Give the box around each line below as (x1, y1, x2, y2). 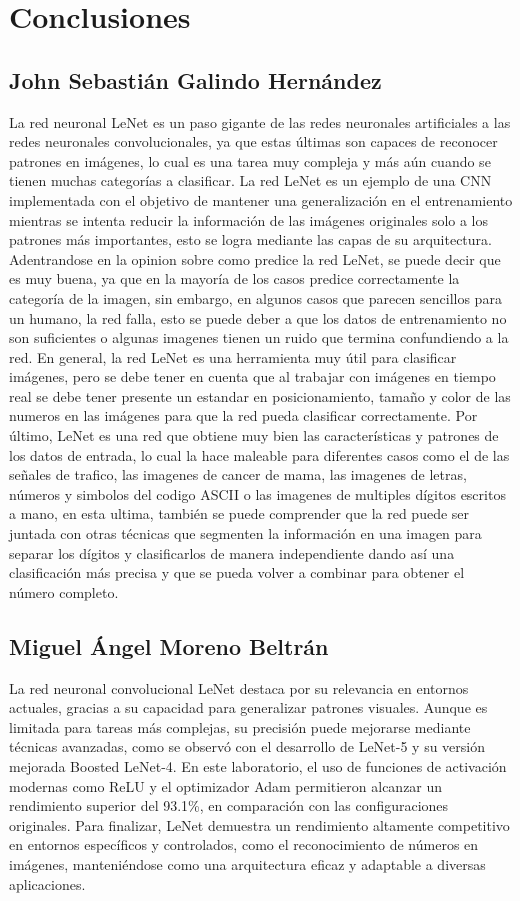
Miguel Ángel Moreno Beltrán (9, 630, 329, 661)
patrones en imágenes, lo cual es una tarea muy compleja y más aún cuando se (9, 150, 491, 171)
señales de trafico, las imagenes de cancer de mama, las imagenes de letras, (9, 464, 467, 485)
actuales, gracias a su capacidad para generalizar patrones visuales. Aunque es (9, 697, 488, 718)
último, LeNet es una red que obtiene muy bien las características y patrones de (9, 425, 499, 446)
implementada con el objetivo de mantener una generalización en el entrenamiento (9, 189, 513, 210)
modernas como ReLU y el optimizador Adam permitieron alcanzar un (9, 775, 443, 796)
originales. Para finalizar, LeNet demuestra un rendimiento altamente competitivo (9, 814, 510, 835)
